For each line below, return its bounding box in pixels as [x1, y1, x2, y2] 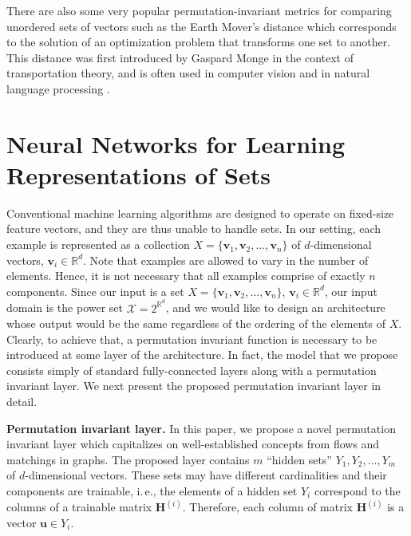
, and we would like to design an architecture [165, 299, 385, 316]
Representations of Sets [6, 158, 271, 191]
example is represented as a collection [6, 236, 190, 253]
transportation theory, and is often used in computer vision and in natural [6, 65, 370, 81]
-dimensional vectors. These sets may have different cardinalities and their [25, 467, 387, 483]
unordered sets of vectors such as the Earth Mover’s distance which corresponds [6, 18, 397, 34]
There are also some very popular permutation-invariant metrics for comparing [6, 2, 392, 18]
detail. [6, 393, 38, 410]
